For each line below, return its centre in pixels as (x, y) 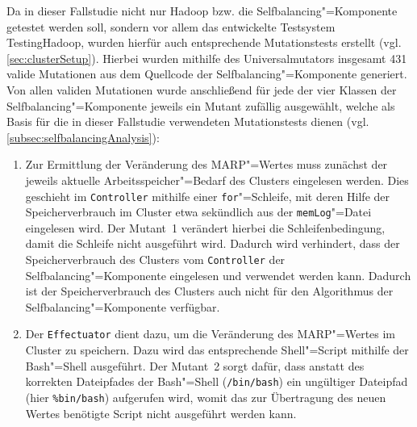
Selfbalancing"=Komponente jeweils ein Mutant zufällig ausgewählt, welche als (201, 105)
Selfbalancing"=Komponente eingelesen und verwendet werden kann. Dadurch (218, 275)
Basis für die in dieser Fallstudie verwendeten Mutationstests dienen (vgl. (188, 121)
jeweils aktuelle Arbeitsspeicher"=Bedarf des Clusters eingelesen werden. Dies (217, 180)
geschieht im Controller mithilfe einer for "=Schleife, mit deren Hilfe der (208, 196)
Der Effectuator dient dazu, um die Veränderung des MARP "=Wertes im (211, 334)
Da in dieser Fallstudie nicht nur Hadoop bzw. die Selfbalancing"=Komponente (202, 10)
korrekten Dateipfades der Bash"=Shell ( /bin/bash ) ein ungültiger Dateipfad (217, 381)
